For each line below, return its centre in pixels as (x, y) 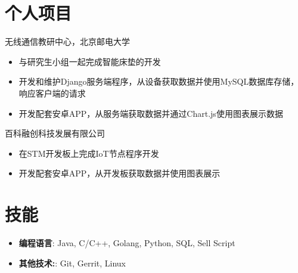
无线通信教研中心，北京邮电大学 (67, 41)
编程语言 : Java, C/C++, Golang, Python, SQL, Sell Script (127, 243)
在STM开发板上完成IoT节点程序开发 (89, 153)
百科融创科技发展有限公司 (55, 133)
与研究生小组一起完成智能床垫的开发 (90, 61)
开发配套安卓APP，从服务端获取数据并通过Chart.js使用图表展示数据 (151, 113)
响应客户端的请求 (52, 93)
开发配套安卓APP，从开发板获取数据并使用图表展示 (119, 173)
